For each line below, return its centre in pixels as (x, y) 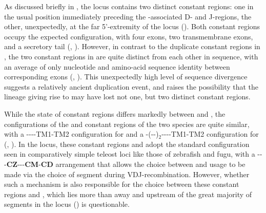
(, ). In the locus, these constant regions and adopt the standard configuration (127, 144)
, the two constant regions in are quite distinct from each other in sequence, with (131, 56)
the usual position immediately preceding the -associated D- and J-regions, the (128, 16)
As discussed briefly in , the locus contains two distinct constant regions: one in (129, 6)
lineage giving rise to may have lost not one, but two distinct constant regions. (127, 97)
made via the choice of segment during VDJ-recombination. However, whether (127, 174)
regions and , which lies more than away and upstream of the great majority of (128, 194)
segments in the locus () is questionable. (67, 204)
